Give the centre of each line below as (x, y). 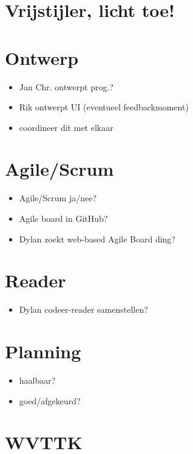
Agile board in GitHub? (63, 218)
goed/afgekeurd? (50, 400)
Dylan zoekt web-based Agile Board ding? (97, 239)
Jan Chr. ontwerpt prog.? (66, 86)
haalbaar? (37, 380)
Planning (43, 351)
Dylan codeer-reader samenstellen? (83, 309)
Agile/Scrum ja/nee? (58, 198)
